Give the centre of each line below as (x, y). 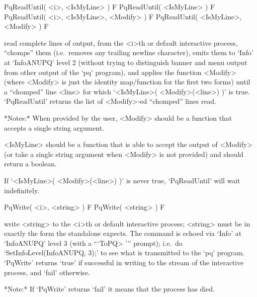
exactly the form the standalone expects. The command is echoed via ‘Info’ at (123, 233)
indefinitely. (22, 190)
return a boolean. (30, 164)
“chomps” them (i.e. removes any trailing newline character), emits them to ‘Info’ (129, 52)
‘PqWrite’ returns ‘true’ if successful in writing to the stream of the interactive (124, 262)
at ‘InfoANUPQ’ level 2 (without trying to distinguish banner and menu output (126, 62)
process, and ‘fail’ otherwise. (47, 272)
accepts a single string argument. (54, 127)
